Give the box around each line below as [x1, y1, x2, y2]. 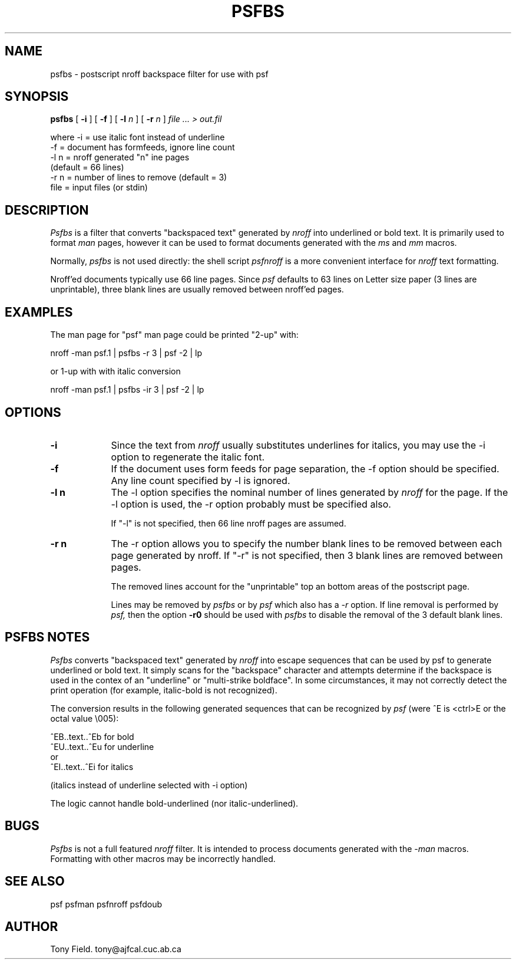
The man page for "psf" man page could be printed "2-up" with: [50, 330, 299, 340]
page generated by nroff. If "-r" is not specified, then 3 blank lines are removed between [111, 549, 503, 561]
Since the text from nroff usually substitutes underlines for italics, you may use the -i [111, 439, 485, 451]
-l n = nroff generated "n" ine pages [50, 152, 190, 163]
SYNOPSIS [5, 89, 69, 104]
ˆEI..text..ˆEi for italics [50, 761, 134, 772]
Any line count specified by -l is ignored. [111, 474, 290, 486]
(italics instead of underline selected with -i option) [50, 779, 248, 790]
